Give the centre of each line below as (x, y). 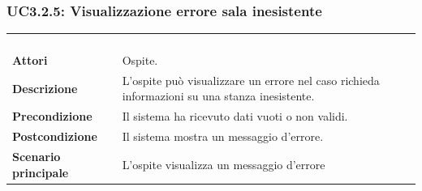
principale (41, 172)
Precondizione (52, 116)
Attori (30, 59)
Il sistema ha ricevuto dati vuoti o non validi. (235, 116)
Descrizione (45, 88)
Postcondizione (55, 136)
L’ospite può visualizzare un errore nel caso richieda (251, 80)
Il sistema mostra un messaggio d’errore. (223, 136)
